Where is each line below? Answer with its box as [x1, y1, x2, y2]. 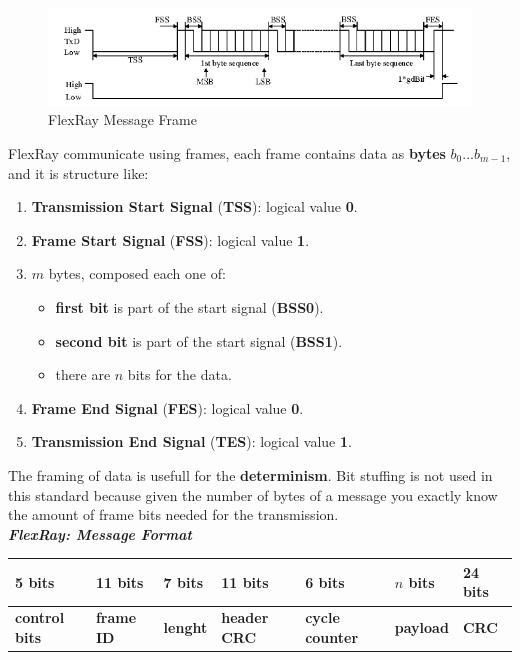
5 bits [15, 571, 55, 592]
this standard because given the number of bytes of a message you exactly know [8, 484, 498, 505]
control [15, 607, 65, 628]
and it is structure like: [8, 162, 149, 183]
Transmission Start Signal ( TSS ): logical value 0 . [31, 196, 358, 217]
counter [305, 626, 359, 647]
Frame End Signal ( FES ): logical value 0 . [31, 397, 304, 418]
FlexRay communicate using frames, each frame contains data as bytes [8, 143, 446, 164]
